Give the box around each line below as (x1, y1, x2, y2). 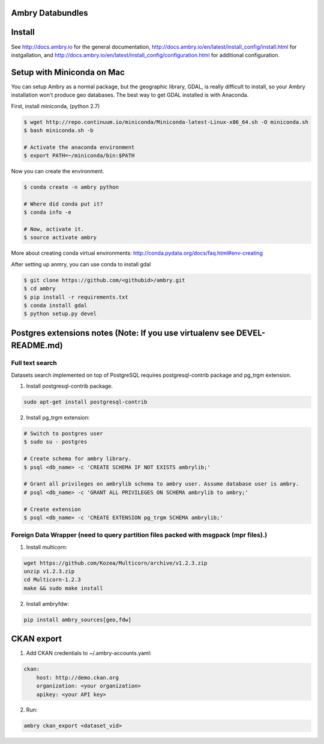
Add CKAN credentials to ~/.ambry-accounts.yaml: (26, 650, 152, 657)
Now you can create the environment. (11, 168, 104, 175)
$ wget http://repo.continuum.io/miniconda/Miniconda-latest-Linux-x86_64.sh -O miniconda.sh (23, 118, 309, 126)
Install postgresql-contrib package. (26, 382, 113, 390)
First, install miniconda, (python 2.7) (11, 102, 100, 109)
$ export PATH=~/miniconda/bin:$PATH (23, 152, 135, 159)
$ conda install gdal (23, 302, 88, 309)
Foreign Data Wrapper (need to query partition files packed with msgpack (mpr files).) (11, 531, 268, 539)
